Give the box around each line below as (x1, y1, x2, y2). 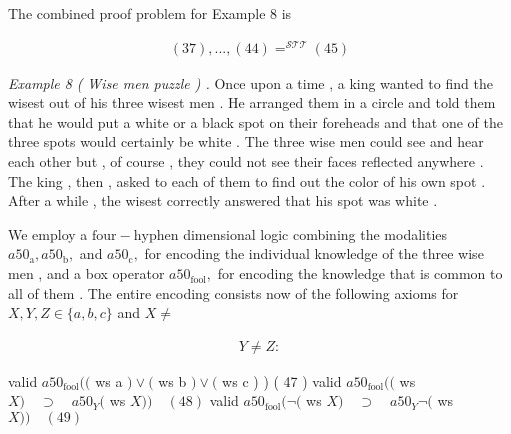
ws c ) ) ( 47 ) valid (222, 370, 342, 391)
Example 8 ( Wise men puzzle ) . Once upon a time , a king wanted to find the (8, 72, 493, 93)
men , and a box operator (8, 263, 165, 284)
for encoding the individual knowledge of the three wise (144, 243, 484, 264)
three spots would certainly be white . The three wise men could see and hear (8, 131, 484, 152)
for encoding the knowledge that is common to (217, 263, 503, 284)
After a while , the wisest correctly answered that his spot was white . (8, 190, 438, 211)
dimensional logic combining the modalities (183, 223, 448, 244)
